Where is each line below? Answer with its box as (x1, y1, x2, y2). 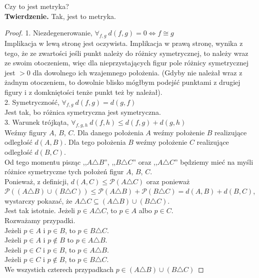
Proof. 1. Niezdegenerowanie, (4, 27, 92, 38)
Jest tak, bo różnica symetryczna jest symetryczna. (4, 107, 161, 117)
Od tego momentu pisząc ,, (4, 156, 87, 167)
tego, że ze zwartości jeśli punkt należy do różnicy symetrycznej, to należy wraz (4, 47, 248, 58)
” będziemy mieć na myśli (174, 156, 253, 167)
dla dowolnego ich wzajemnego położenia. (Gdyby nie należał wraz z (32, 67, 242, 77)
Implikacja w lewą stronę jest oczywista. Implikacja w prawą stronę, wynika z (4, 37, 243, 48)
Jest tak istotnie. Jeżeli (4, 205, 75, 216)
